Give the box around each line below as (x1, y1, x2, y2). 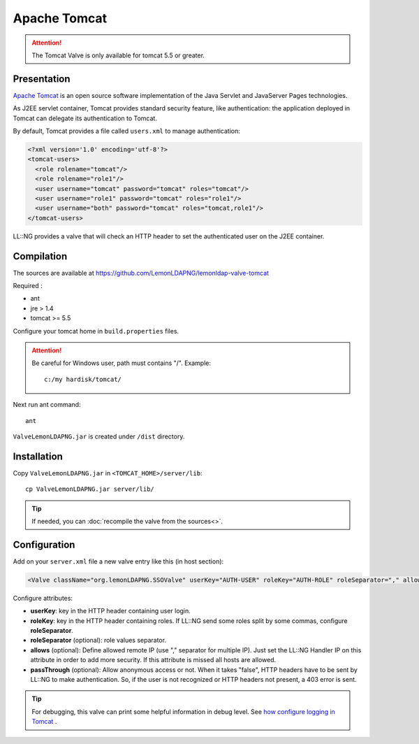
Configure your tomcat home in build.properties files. (13, 327, 179, 335)
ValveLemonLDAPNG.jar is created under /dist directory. (13, 432, 185, 441)
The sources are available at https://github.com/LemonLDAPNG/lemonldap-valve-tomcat (13, 269, 269, 277)
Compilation (13, 250, 68, 262)
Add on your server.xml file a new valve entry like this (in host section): (13, 557, 224, 566)
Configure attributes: (13, 594, 73, 602)
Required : (13, 282, 43, 290)
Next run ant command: (13, 401, 81, 409)
